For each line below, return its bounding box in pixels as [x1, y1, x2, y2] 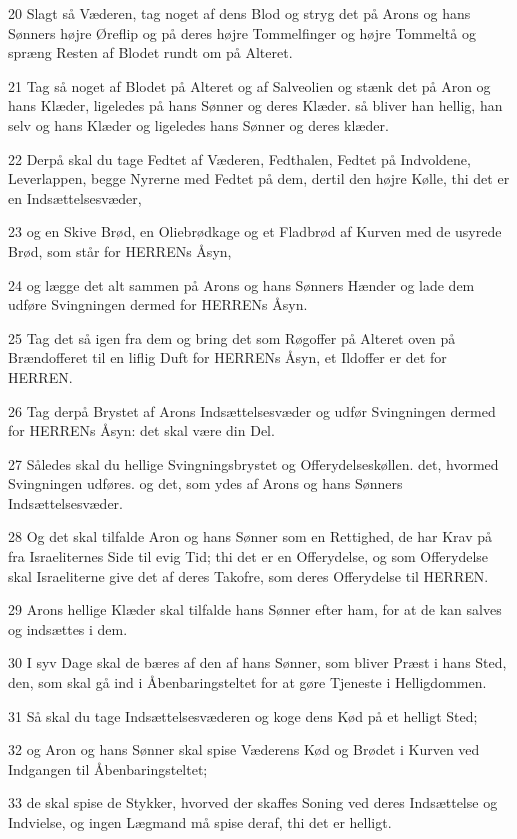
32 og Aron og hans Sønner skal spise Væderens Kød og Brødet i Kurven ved [8, 739, 480, 760]
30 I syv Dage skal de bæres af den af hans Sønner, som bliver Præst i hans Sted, [8, 652, 507, 673]
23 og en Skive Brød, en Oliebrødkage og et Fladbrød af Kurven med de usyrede [8, 221, 502, 242]
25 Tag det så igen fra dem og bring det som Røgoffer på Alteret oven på [8, 327, 456, 348]
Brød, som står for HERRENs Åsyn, [8, 240, 232, 261]
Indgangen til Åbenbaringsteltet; [8, 758, 208, 779]
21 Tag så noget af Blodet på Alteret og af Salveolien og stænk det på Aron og [8, 75, 491, 96]
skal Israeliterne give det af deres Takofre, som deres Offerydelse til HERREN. [8, 565, 489, 586]
